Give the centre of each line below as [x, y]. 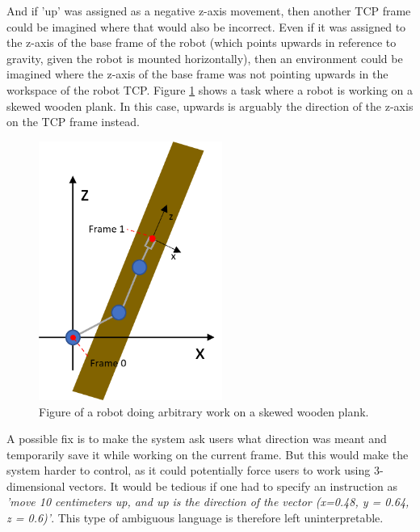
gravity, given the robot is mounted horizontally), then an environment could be [205, 58]
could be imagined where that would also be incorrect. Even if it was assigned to [206, 26]
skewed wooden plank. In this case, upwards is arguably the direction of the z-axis [210, 106]
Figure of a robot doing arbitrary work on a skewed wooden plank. [204, 411]
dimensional [36, 486]
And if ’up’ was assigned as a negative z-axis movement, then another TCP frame [209, 11]
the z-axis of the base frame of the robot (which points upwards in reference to [202, 42]
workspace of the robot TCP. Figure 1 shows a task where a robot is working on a [210, 89]
